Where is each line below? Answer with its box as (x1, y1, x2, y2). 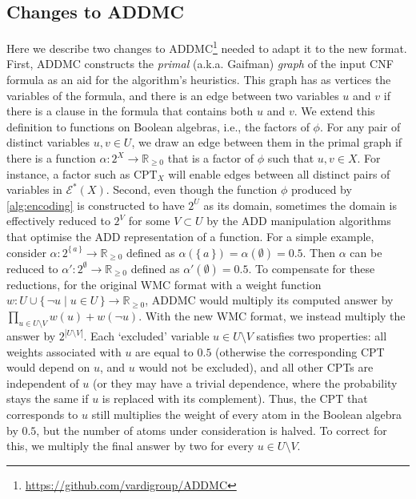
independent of (6, 374, 79, 391)
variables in (6, 181, 62, 198)
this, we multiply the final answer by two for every (6, 437, 254, 454)
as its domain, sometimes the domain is (203, 196, 397, 213)
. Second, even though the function (106, 181, 278, 198)
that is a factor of (167, 150, 254, 167)
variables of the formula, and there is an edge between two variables (6, 87, 339, 103)
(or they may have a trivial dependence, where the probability (92, 374, 398, 391)
